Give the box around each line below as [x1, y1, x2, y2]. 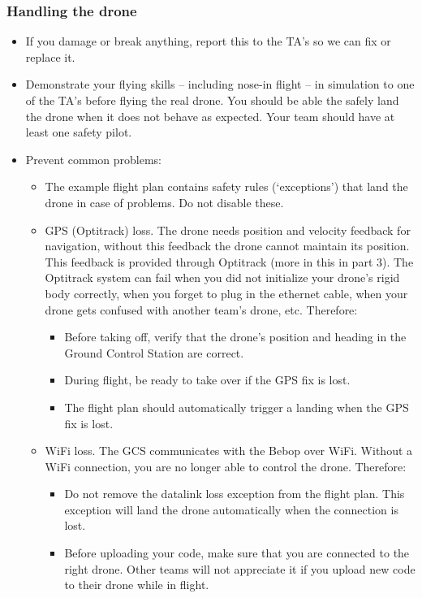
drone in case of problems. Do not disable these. [45, 193, 284, 210]
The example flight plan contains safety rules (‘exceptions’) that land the [45, 178, 408, 195]
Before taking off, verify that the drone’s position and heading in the [64, 328, 407, 345]
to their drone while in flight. [64, 576, 209, 593]
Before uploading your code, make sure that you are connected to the [64, 544, 410, 561]
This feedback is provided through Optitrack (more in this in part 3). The [45, 253, 414, 270]
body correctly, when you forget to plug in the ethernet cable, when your [45, 284, 408, 301]
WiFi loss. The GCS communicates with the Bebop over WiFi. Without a [45, 442, 413, 459]
